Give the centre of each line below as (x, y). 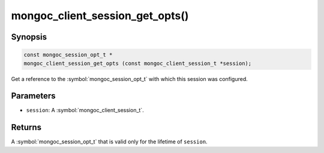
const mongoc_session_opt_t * (68, 55)
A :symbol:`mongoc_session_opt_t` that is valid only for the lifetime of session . (109, 142)
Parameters (33, 96)
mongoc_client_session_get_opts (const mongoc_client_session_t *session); (138, 63)
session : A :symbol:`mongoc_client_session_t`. (85, 110)
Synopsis (29, 37)
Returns (26, 127)
